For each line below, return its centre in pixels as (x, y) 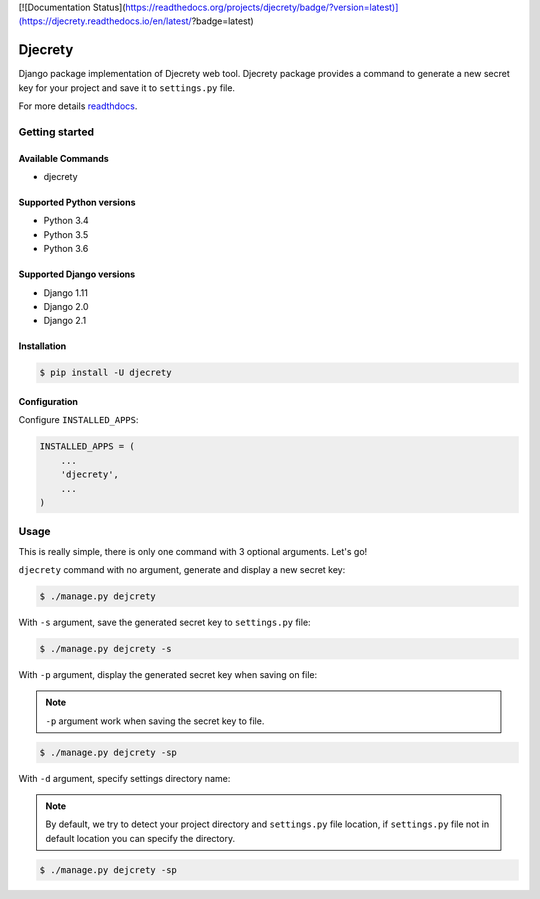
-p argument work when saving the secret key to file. (155, 721)
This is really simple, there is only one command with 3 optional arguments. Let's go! (193, 551)
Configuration (48, 401)
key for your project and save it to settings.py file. (126, 87)
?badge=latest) (222, 21)
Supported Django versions (77, 274)
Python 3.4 (66, 221)
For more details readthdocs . (78, 106)
